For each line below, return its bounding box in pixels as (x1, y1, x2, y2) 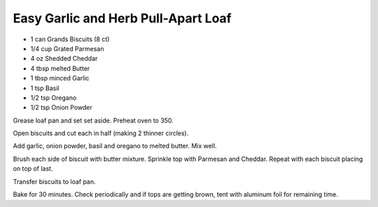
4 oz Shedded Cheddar (30, 55, 98, 63)
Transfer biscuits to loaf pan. (13, 177, 96, 185)
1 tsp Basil (30, 84, 59, 92)
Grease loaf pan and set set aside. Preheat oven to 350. (13, 116, 174, 124)
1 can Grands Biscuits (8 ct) (30, 35, 110, 43)
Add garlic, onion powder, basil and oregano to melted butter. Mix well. (13, 142, 217, 150)
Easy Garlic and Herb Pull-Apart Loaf (13, 10, 232, 26)
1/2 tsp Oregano (30, 93, 77, 101)
